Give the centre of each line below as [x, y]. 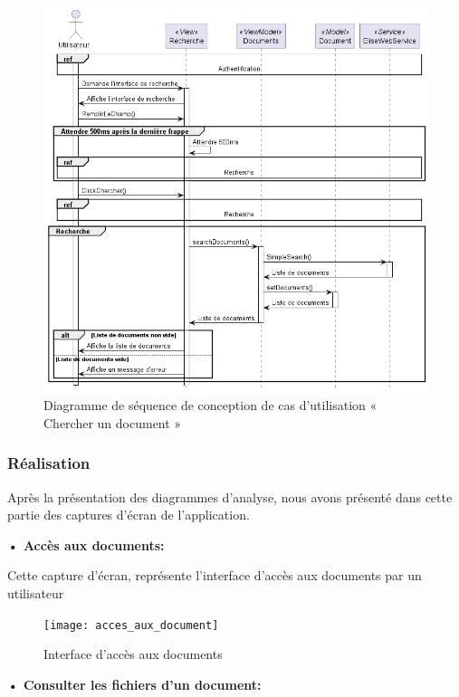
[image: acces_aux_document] [131, 625]
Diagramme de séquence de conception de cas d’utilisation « [210, 405]
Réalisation [49, 463]
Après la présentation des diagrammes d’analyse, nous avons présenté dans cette [230, 496]
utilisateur [36, 593]
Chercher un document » [113, 422]
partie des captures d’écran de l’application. [129, 515]
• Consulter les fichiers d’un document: [134, 684]
